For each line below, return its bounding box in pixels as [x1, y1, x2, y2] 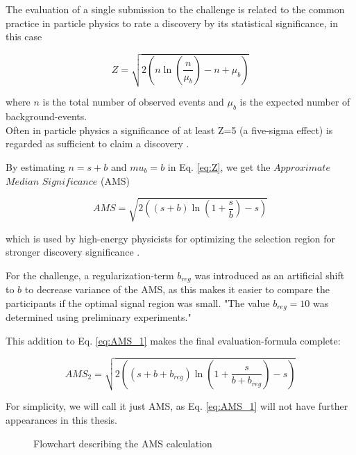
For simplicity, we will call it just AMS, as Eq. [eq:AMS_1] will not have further [6, 399, 348, 413]
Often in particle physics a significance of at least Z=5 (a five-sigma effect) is [6, 122, 333, 137]
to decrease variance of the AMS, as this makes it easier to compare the [24, 282, 330, 297]
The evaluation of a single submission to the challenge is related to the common [6, 2, 345, 16]
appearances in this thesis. [6, 412, 117, 427]
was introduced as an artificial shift [194, 267, 345, 282]
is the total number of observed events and [42, 94, 224, 109]
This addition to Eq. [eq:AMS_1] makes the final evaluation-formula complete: [6, 333, 341, 348]
